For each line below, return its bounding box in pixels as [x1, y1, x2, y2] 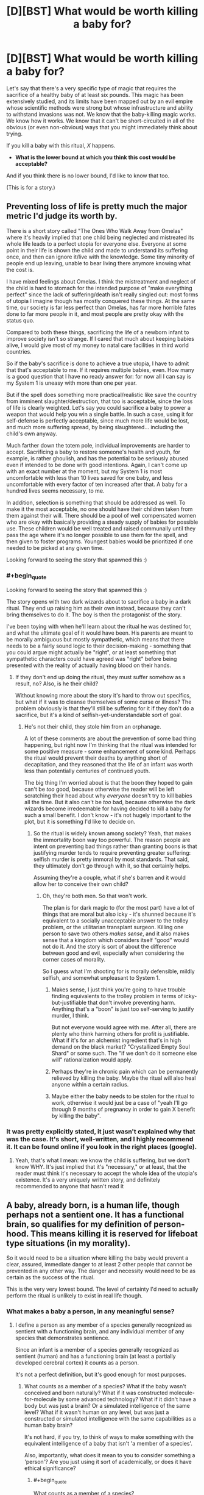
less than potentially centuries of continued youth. [24, 767, 150, 775]
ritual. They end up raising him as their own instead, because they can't [6, 605, 186, 612]
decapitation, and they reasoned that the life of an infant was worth [24, 761, 193, 768]
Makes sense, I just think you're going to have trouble [51, 986, 186, 993]
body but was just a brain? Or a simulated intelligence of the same [24, 1402, 190, 1409]
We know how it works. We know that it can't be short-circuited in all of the [6, 117, 195, 124]
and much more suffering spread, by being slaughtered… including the [6, 423, 184, 430]
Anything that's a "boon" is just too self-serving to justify [51, 1005, 194, 1013]
